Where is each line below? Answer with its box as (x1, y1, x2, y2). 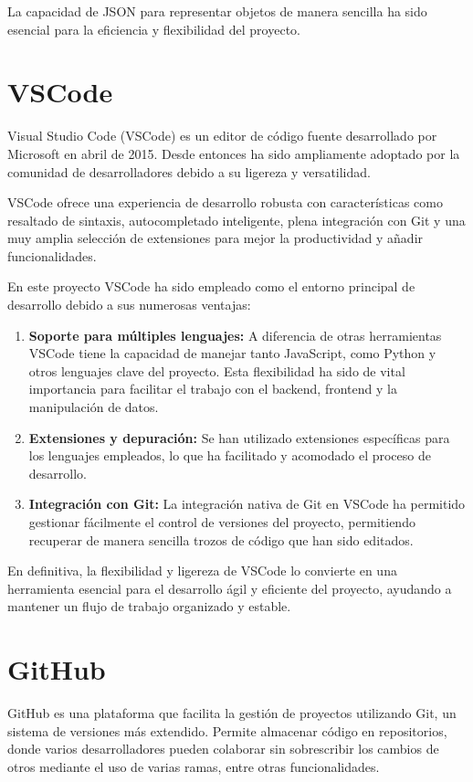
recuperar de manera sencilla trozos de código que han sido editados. (28, 530, 414, 549)
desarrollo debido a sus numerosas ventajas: (7, 295, 251, 314)
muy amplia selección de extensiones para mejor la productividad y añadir (7, 228, 424, 248)
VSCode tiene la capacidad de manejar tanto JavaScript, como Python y (28, 343, 436, 363)
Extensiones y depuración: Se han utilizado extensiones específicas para (28, 428, 450, 447)
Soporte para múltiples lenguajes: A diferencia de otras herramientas (28, 325, 442, 344)
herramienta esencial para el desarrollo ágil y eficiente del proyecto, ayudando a (7, 578, 452, 597)
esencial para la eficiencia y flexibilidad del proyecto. (7, 19, 300, 38)
